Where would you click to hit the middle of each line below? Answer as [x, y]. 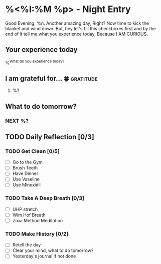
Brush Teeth [25, 168]
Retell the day [27, 245]
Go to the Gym [27, 162]
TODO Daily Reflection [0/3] [50, 137]
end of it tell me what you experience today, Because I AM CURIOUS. [76, 34]
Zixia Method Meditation [38, 220]
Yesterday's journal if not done [44, 256]
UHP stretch [25, 209]
